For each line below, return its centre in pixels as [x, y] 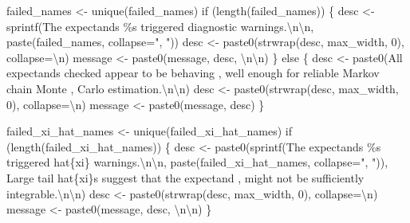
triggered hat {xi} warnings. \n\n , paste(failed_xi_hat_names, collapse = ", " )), [197, 162]
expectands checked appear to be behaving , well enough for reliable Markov [193, 73]
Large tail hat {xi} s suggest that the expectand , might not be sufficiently [185, 177]
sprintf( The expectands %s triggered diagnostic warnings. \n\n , [160, 26]
